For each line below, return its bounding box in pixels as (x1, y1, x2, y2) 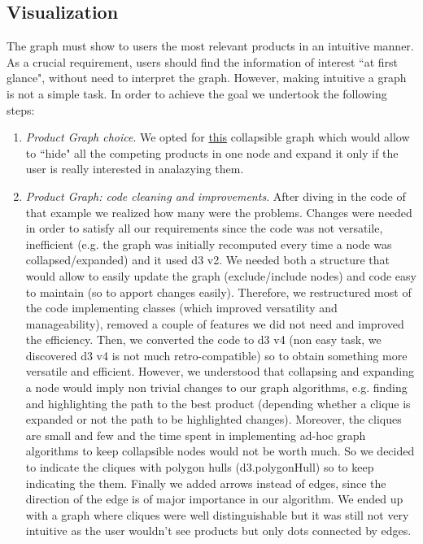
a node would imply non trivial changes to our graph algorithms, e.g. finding (25, 379, 408, 396)
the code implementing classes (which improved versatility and (25, 299, 338, 316)
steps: (7, 101, 35, 118)
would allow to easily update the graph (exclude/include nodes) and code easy (25, 267, 416, 284)
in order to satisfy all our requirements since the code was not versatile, (25, 220, 383, 237)
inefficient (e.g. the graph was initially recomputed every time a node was (25, 235, 392, 252)
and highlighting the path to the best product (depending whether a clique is (25, 394, 411, 411)
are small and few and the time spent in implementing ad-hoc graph (25, 426, 366, 443)
